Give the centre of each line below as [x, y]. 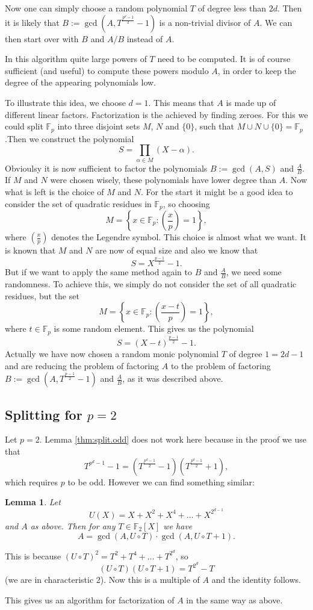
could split [24, 126]
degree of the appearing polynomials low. [81, 82]
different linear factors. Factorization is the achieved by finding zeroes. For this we [156, 114]
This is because [33, 556]
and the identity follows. [256, 580]
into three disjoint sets [99, 126]
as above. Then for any [73, 525]
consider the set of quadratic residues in [78, 203]
